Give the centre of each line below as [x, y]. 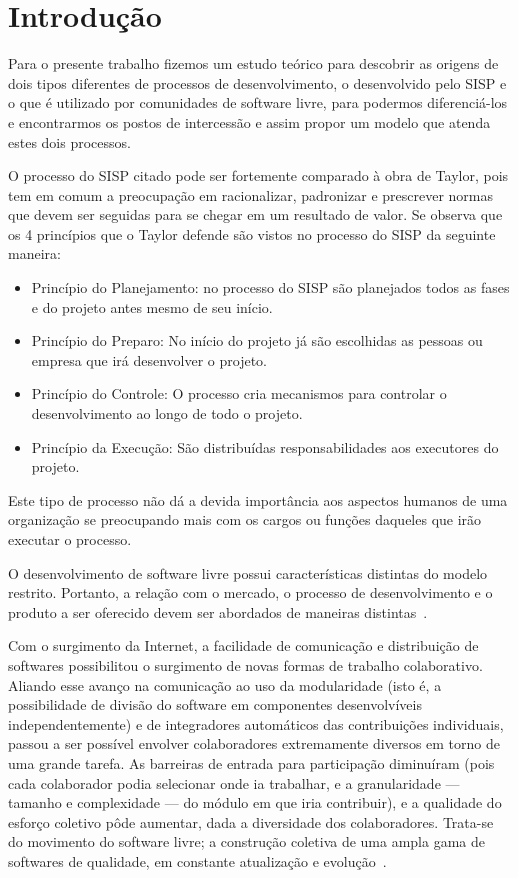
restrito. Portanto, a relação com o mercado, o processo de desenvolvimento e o [250, 592]
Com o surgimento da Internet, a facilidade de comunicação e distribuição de [243, 645]
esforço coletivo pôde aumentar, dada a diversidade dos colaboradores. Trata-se [251, 821]
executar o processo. [70, 539]
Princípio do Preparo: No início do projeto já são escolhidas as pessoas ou [257, 340]
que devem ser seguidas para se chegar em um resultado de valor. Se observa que [255, 214]
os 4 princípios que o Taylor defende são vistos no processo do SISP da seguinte [252, 233]
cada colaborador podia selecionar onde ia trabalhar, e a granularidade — [234, 782]
